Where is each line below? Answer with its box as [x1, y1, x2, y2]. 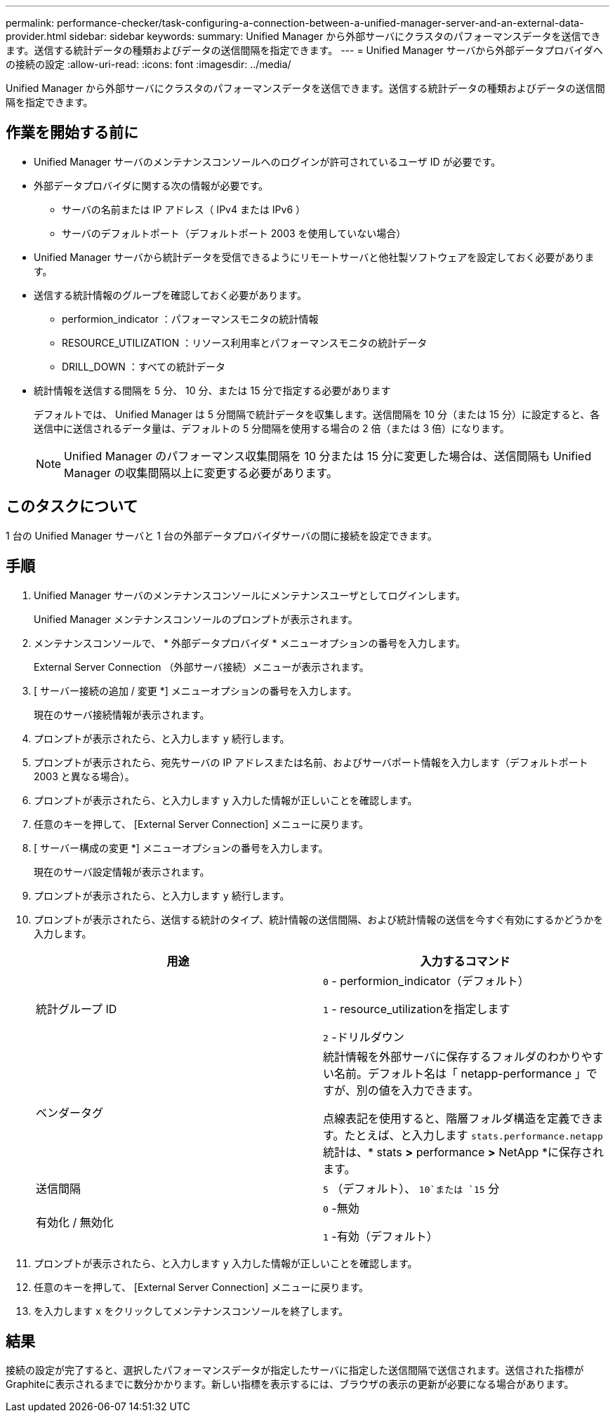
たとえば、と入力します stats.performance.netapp [344, 1128, 603, 1142]
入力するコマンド [420, 954, 510, 968]
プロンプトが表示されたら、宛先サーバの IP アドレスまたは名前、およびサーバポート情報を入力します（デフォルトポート [34, 756, 588, 768]
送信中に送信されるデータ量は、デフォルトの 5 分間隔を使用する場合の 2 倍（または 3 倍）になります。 [34, 422, 510, 434]
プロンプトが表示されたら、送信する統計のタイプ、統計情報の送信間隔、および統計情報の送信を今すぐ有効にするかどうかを [34, 913, 604, 925]
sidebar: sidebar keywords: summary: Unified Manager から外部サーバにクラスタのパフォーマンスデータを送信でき [69, 30, 601, 42]
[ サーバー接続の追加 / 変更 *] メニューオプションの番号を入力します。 [34, 684, 357, 697]
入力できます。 [401, 1083, 480, 1097]
